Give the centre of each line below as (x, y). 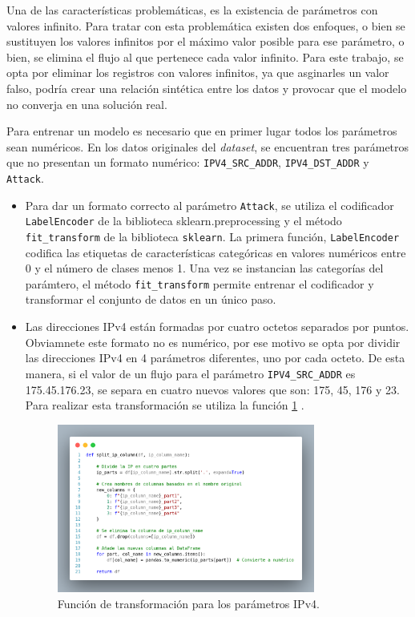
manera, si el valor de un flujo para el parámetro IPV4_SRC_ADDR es (190, 373)
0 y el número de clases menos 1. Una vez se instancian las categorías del (204, 268)
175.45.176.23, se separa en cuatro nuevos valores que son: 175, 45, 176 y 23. (212, 389)
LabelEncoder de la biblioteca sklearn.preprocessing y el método (183, 221)
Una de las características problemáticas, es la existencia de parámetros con (192, 10)
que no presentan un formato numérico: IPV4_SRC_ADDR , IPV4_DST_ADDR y (188, 162)
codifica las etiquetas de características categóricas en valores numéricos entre (216, 252)
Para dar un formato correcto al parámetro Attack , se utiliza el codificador (210, 205)
